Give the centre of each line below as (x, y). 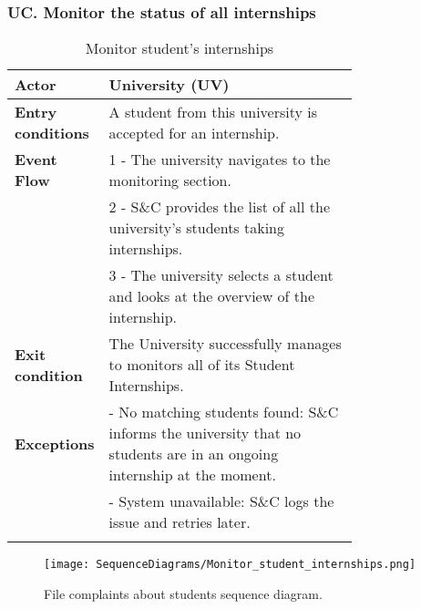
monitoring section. (170, 181)
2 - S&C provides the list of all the (220, 207)
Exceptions (55, 443)
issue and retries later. (180, 522)
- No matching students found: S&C (224, 412)
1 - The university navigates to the (220, 160)
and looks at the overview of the (212, 296)
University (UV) (169, 85)
